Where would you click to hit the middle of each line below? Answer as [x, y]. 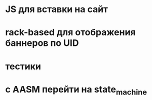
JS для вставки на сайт [56, 9]
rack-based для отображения [70, 33]
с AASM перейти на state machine [76, 90]
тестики [23, 66]
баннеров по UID [42, 43]
